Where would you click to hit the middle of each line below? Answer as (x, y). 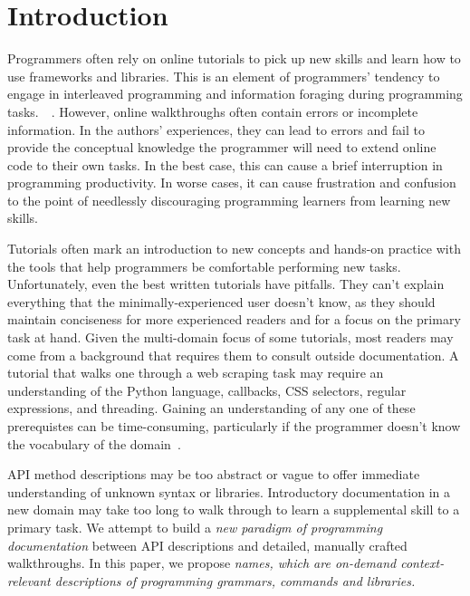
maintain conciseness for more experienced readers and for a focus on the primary (234, 319)
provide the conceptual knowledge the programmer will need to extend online (222, 147)
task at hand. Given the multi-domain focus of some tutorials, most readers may (230, 337)
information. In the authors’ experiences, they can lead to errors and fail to (216, 129)
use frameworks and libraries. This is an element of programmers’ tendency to (224, 76)
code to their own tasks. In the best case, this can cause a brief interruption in (225, 164)
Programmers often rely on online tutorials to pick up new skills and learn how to (234, 58)
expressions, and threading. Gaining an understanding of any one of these (211, 408)
